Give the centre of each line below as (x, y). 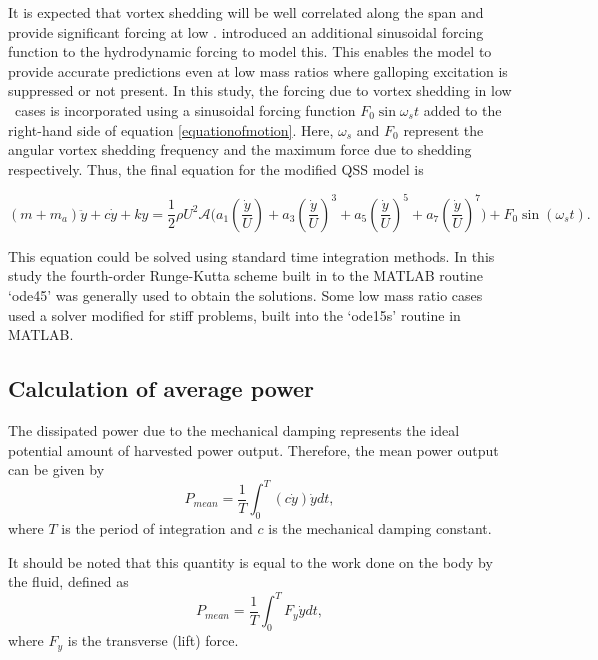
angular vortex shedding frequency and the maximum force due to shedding (240, 149)
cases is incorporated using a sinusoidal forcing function (185, 109)
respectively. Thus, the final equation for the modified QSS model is (216, 168)
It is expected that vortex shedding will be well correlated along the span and (246, 12)
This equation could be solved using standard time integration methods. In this (251, 255)
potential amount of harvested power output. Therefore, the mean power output (253, 449)
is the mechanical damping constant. (380, 528)
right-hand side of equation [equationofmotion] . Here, (171, 129)
